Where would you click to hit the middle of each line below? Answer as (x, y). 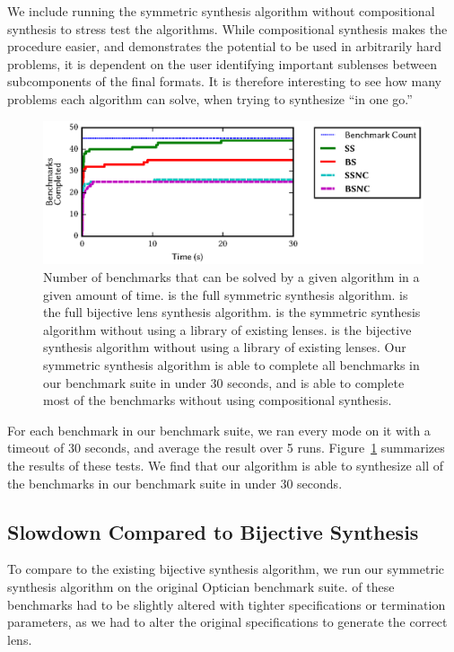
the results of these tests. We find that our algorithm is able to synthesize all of (226, 465)
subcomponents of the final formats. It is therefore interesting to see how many (224, 81)
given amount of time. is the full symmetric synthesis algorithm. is (226, 294)
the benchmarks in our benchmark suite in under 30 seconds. (175, 483)
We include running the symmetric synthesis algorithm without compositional (221, 11)
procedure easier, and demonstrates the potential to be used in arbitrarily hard (225, 46)
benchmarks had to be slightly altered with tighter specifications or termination (227, 604)
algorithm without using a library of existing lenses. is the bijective (227, 329)
